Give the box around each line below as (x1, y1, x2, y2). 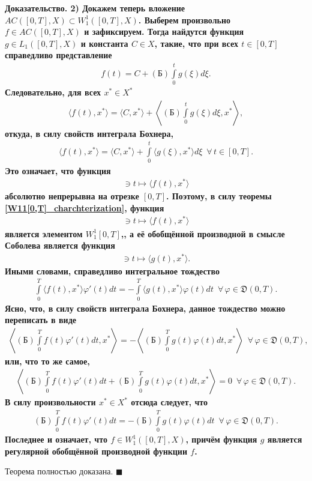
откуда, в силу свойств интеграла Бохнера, (5, 127, 173, 139)
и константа (80, 37, 128, 49)
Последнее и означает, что (5, 433, 107, 446)
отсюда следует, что (131, 396, 208, 408)
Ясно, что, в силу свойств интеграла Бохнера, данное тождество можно (5, 301, 286, 314)
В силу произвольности (5, 396, 96, 408)
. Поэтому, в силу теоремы (166, 190, 272, 202)
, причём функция (185, 433, 257, 446)
